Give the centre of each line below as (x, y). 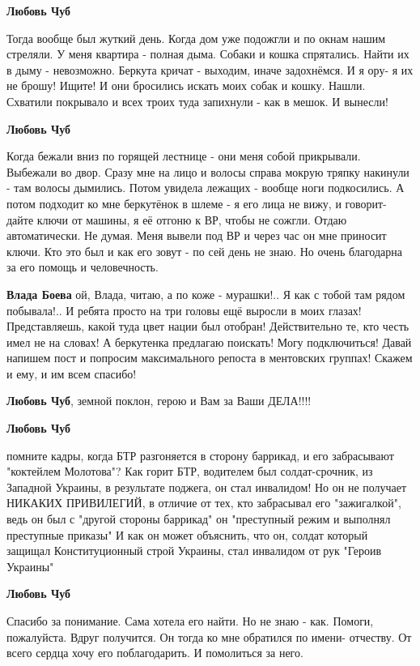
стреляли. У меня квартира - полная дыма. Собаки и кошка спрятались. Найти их (208, 54)
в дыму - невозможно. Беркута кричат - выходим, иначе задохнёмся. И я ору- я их (210, 69)
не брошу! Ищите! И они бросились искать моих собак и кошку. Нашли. (186, 85)
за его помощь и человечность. (83, 267)
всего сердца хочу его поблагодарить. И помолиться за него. (155, 653)
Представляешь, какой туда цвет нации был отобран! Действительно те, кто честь (208, 326)
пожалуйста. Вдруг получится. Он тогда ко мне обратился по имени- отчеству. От (209, 636)
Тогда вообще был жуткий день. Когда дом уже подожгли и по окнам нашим (196, 38)
